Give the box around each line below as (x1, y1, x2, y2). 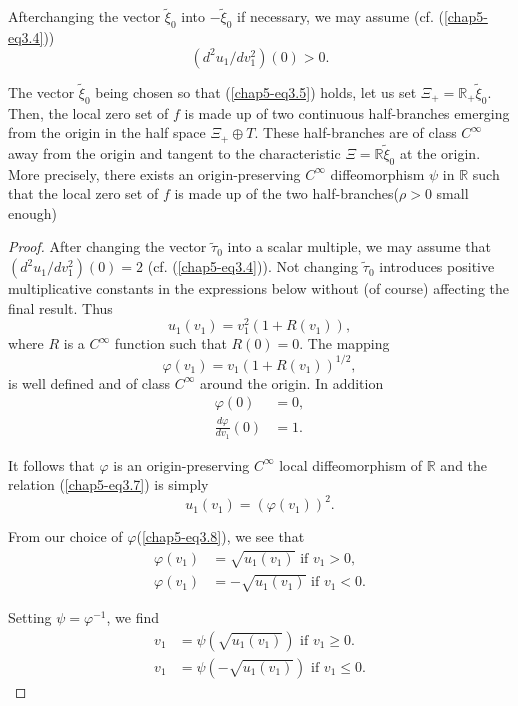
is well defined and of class (8, 372, 170, 393)
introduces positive (379, 256, 495, 277)
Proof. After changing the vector (8, 236, 207, 257)
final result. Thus (8, 297, 113, 318)
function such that (114, 333, 227, 354)
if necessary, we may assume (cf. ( (237, 6, 444, 27)
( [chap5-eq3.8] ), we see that (136, 526, 305, 547)
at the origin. (399, 142, 481, 163)
